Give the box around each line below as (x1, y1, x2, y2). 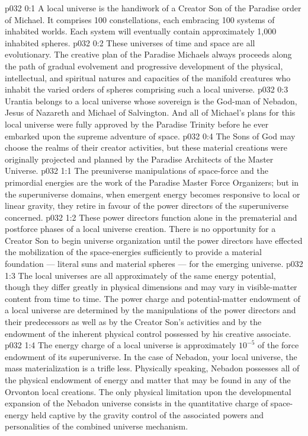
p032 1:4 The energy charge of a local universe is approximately (5, 339, 236, 351)
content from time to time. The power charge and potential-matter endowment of (5, 292, 300, 304)
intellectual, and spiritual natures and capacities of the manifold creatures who (5, 71, 291, 84)
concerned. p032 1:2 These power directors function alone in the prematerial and (5, 211, 297, 223)
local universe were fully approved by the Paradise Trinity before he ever (5, 117, 269, 130)
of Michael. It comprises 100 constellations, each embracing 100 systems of (5, 13, 275, 26)
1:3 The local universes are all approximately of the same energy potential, (5, 269, 276, 281)
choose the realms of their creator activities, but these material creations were (5, 141, 287, 154)
